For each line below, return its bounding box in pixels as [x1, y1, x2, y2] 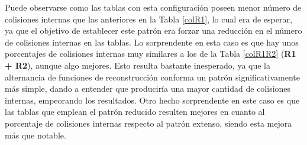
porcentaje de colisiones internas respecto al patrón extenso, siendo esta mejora [5, 117, 292, 129]
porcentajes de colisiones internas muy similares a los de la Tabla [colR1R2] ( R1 [5, 47, 296, 60]
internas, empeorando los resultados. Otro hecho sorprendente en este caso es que [5, 94, 300, 106]
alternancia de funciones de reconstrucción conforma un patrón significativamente [5, 70, 300, 83]
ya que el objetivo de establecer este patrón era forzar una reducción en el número [5, 24, 302, 37]
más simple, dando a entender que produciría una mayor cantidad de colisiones [5, 82, 291, 95]
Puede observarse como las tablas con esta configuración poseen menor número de [5, 1, 302, 13]
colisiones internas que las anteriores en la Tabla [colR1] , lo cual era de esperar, [5, 12, 292, 25]
